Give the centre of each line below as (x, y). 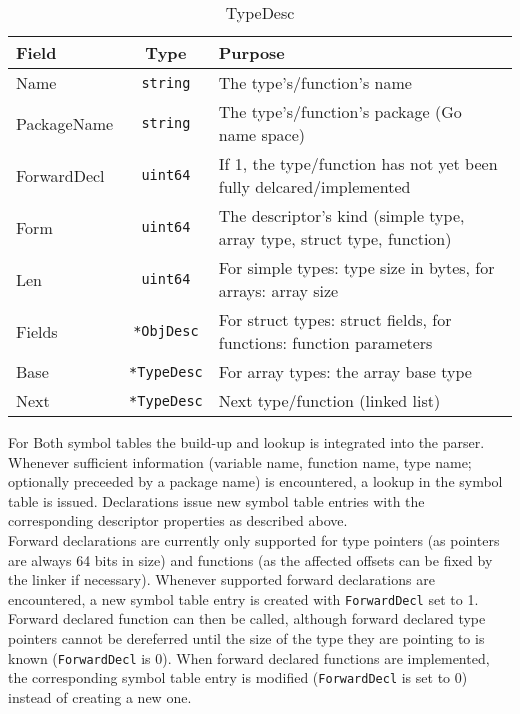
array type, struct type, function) (335, 238)
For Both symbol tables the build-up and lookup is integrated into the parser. (246, 442)
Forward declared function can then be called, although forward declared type (247, 618)
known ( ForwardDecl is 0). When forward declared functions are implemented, (249, 657)
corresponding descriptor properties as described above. (178, 520)
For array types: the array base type (345, 371)
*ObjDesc (166, 331)
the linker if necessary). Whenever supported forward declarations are (221, 579)
